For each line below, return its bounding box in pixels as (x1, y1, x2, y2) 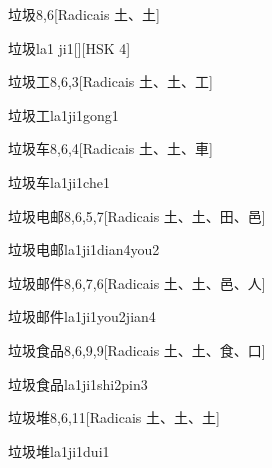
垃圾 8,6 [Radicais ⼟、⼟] (8, 4, 160, 24)
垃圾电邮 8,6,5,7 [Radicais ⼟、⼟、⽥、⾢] (8, 205, 266, 226)
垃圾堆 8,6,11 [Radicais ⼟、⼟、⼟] (8, 407, 220, 428)
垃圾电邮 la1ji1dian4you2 (8, 239, 160, 260)
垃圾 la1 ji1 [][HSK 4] (8, 37, 131, 58)
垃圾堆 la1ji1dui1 (8, 440, 110, 461)
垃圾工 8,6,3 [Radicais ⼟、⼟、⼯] (8, 71, 213, 92)
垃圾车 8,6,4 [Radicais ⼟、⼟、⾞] (8, 138, 213, 159)
